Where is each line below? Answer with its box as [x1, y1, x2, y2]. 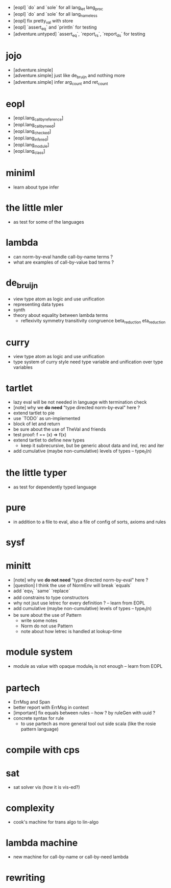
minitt [6, 560, 31, 572]
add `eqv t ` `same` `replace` [13, 588, 70, 595]
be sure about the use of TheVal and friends [13, 426, 106, 432]
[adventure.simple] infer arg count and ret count [13, 79, 108, 86]
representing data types [13, 301, 64, 307]
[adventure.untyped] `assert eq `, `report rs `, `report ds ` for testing [13, 31, 145, 38]
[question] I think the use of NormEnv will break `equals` [13, 582, 132, 589]
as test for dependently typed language [13, 484, 96, 490]
